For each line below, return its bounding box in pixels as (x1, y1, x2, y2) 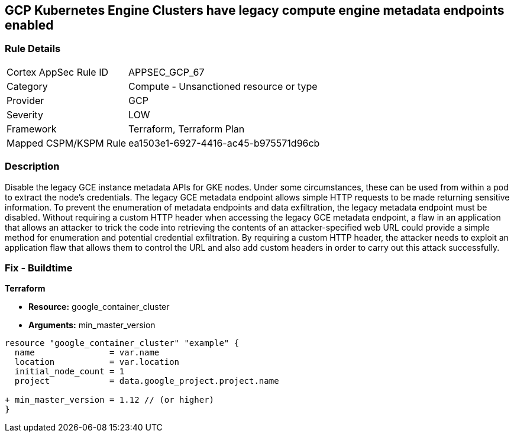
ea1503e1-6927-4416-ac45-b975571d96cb (128, 137, 320, 149)
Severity (7, 108, 43, 121)
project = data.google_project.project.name (14, 376, 279, 386)
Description (5, 160, 60, 173)
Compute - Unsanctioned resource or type (128, 80, 318, 92)
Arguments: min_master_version (28, 320, 156, 331)
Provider (7, 94, 44, 106)
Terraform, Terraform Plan (128, 122, 245, 135)
